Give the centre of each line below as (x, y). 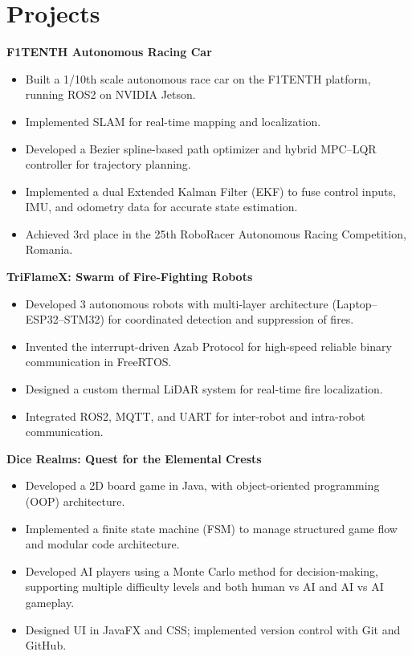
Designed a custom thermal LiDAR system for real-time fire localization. (204, 389)
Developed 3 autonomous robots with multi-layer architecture (177, 303)
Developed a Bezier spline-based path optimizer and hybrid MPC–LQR (201, 148)
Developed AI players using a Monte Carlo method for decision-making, (202, 570)
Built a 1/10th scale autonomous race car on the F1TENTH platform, (198, 78)
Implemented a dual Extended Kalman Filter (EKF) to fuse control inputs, (210, 191)
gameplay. (50, 602)
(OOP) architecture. (75, 501)
